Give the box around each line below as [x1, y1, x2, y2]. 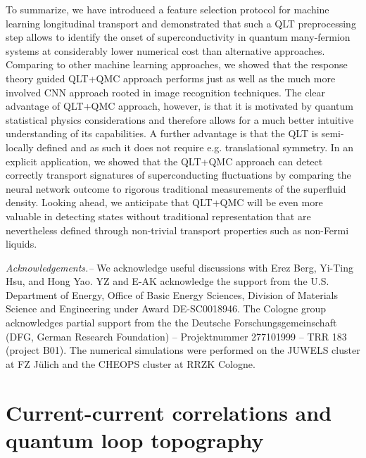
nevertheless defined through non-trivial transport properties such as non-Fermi [6, 222, 349, 237]
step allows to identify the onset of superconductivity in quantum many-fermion [6, 30, 351, 44]
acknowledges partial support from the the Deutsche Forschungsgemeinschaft [6, 315, 337, 330]
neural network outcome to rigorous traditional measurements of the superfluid [6, 181, 346, 196]
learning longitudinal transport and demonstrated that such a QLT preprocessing [6, 15, 356, 30]
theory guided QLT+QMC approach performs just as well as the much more [6, 70, 336, 85]
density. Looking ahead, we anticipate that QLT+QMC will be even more [6, 195, 323, 210]
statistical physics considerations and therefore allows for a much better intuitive [6, 112, 354, 127]
